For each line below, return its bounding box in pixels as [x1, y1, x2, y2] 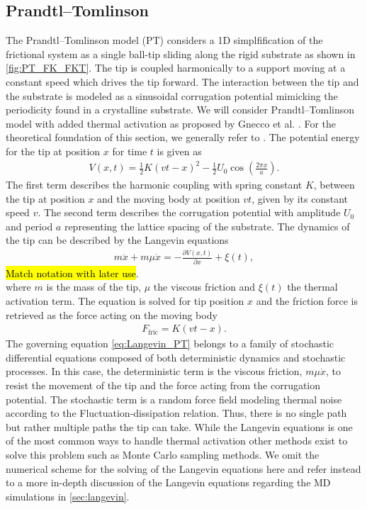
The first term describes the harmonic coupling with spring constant [6, 177, 303, 192]
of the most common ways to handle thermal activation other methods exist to [6, 433, 348, 448]
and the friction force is [256, 293, 358, 308]
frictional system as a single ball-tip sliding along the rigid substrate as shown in [6, 46, 356, 61]
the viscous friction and [153, 279, 256, 294]
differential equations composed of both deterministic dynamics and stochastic [6, 349, 346, 364]
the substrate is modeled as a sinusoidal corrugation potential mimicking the [6, 88, 338, 103]
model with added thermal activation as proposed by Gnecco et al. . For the [6, 116, 337, 130]
